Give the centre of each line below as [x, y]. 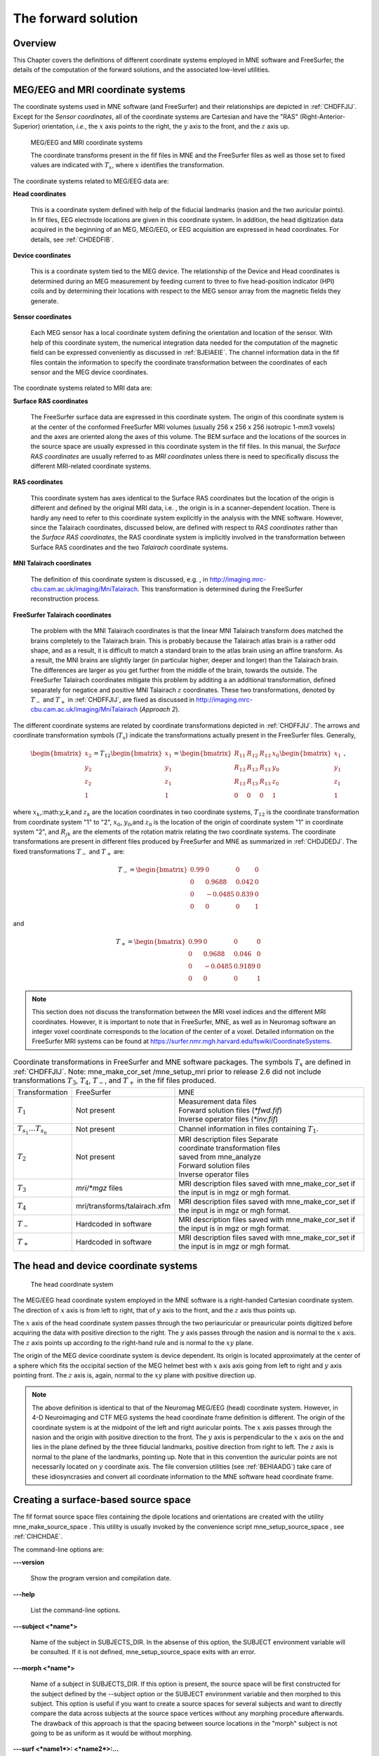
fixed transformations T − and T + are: [69, 852]
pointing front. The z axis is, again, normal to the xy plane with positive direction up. [134, 1375]
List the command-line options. [75, 1610]
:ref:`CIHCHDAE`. [38, 1536]
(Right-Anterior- [322, 117]
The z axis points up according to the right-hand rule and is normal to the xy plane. [133, 1342]
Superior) [27, 126]
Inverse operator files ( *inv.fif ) [228, 1119]
